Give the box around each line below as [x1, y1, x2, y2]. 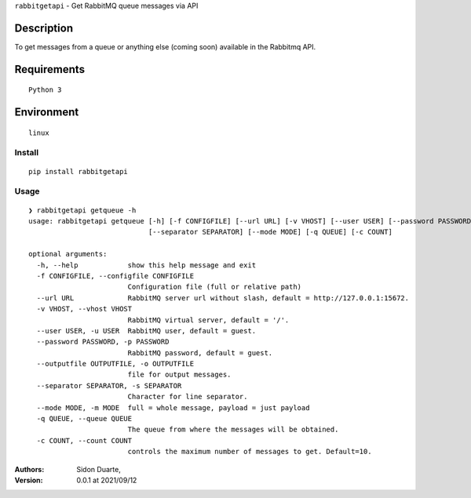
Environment [14, 106, 79, 119]
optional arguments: [28, 249, 108, 259]
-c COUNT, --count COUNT [36, 436, 133, 445]
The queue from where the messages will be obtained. [127, 425, 339, 434]
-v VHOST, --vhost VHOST [36, 304, 133, 314]
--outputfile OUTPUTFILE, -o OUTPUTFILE [36, 359, 195, 369]
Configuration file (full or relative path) [127, 282, 302, 292]
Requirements [14, 63, 86, 76]
